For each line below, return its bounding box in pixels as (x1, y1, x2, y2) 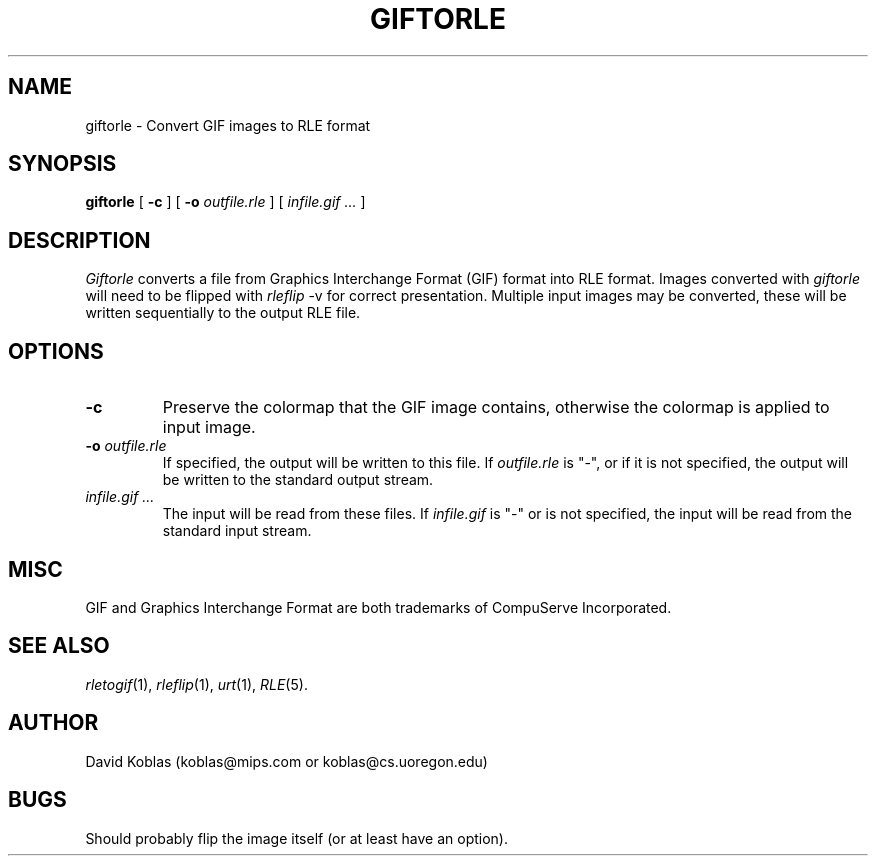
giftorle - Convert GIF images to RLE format (85, 116, 371, 134)
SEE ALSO (8, 633, 110, 659)
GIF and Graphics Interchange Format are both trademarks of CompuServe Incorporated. (85, 598, 672, 616)
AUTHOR (8, 710, 99, 736)
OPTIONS (8, 338, 104, 364)
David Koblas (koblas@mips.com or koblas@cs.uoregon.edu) (85, 752, 488, 770)
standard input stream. (162, 522, 312, 540)
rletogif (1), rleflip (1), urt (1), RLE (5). (85, 675, 308, 693)
